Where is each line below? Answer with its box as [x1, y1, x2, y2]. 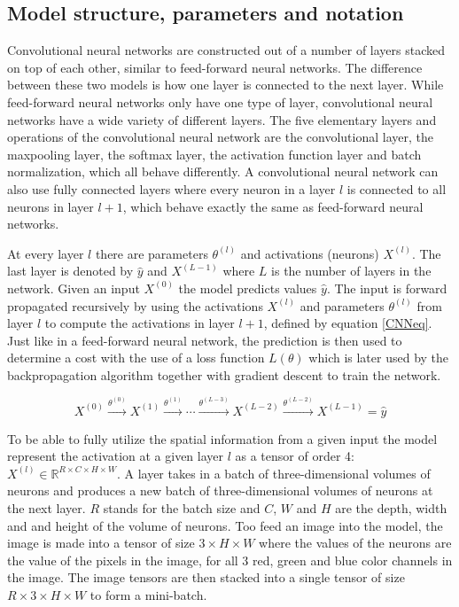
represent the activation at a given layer [7, 447, 224, 465]
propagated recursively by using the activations [7, 296, 263, 315]
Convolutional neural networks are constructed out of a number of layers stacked [7, 41, 446, 59]
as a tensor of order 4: [235, 447, 354, 465]
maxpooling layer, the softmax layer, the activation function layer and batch [7, 144, 422, 163]
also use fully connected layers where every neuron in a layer [7, 179, 336, 198]
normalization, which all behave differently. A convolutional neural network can [7, 162, 439, 181]
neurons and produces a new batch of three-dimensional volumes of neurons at [7, 481, 433, 500]
